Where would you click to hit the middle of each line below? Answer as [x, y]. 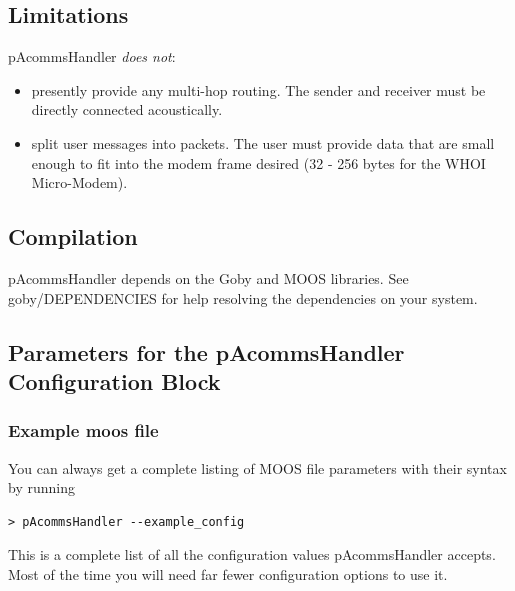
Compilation [73, 236]
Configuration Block [114, 380]
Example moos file [83, 430]
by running [41, 487]
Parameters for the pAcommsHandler [206, 351]
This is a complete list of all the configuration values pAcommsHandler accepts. [252, 554]
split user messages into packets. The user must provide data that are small [263, 142]
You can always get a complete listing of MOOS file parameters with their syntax [257, 467]
